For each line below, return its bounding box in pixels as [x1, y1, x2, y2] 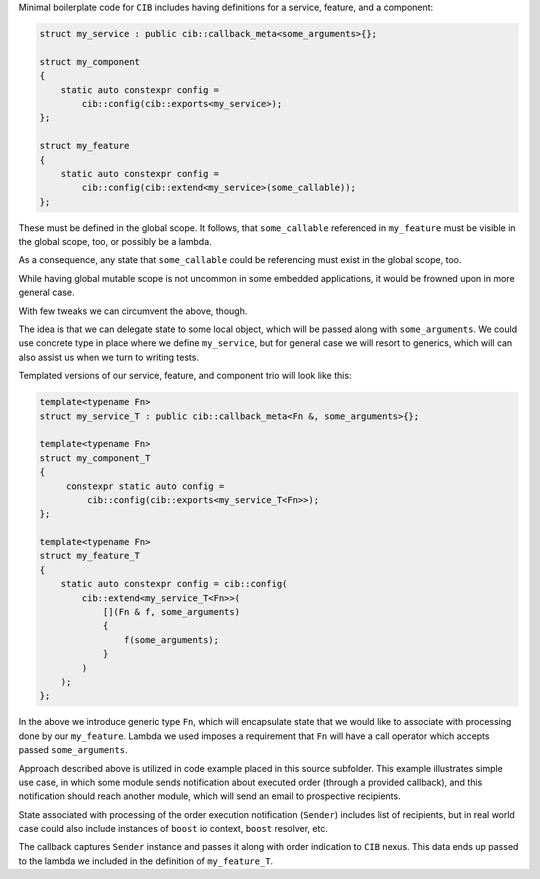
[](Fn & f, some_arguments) [102, 606, 240, 618]
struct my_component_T [39, 452, 151, 464]
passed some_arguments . [18, 744, 129, 756]
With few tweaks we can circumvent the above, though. [18, 305, 248, 317]
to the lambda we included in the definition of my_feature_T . [18, 855, 274, 867]
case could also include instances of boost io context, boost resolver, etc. [18, 823, 329, 835]
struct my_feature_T [39, 550, 140, 562]
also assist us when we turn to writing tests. [18, 351, 200, 363]
